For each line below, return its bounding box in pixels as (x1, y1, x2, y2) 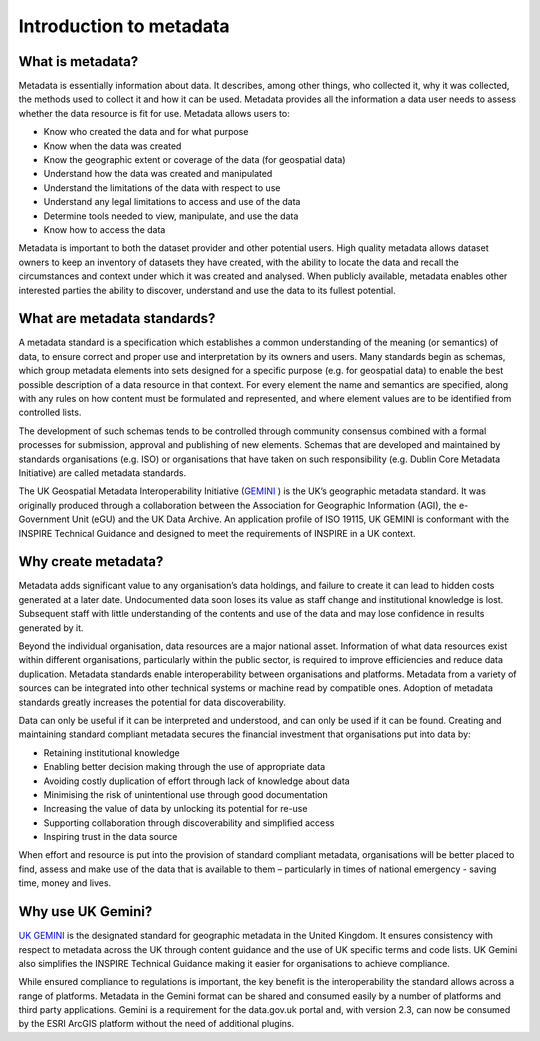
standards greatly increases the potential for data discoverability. (18, 696, 287, 708)
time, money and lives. (18, 877, 112, 889)
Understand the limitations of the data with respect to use (43, 181, 281, 194)
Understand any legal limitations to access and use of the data (43, 196, 301, 208)
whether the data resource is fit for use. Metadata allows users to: (18, 107, 290, 119)
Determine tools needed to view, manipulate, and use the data (43, 210, 299, 222)
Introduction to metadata (18, 15, 230, 37)
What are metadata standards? (18, 310, 216, 327)
